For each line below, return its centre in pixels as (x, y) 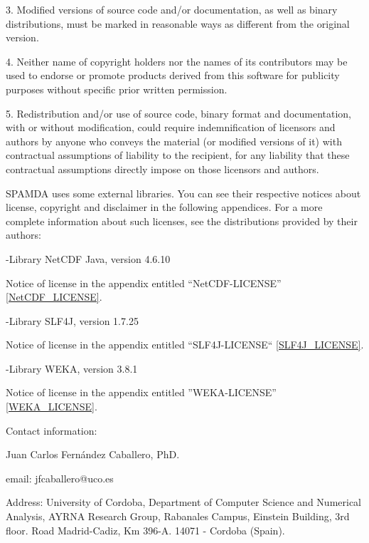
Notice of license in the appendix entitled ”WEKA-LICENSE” (141, 392)
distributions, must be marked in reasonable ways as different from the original (178, 23)
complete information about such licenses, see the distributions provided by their (182, 221)
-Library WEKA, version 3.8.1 (72, 368)
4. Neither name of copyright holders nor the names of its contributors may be (177, 61)
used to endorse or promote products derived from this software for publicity (173, 75)
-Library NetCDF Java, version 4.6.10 (88, 258)
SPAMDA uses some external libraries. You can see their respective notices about (183, 193)
